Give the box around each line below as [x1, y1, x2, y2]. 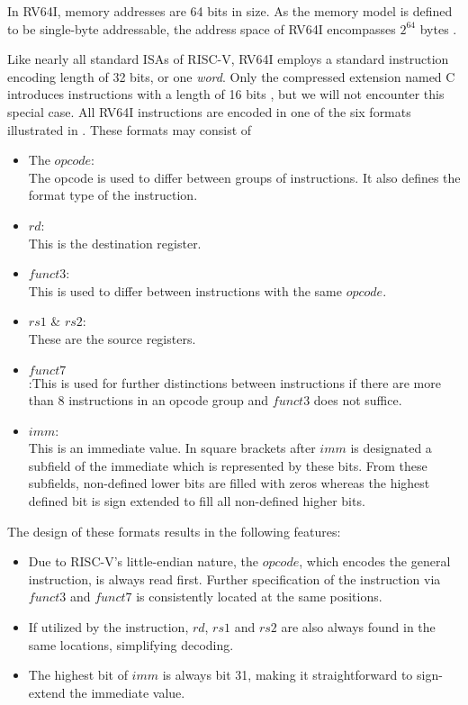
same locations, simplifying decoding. [28, 635, 234, 654]
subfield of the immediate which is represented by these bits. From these [28, 456, 427, 475]
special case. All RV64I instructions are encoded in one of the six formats [7, 102, 411, 121]
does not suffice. [313, 391, 402, 410]
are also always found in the [281, 618, 436, 637]
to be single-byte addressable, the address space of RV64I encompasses [7, 19, 396, 38]
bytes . [419, 19, 457, 38]
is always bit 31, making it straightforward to [162, 665, 413, 684]
